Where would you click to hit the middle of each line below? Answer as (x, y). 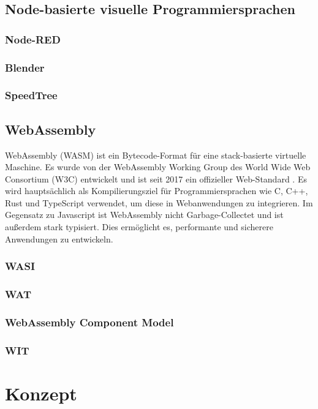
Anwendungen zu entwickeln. (59, 238)
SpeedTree (31, 95)
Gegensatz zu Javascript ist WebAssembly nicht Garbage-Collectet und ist (144, 215)
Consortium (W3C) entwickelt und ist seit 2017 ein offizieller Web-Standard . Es (156, 178)
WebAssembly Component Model (89, 322)
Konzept (41, 393)
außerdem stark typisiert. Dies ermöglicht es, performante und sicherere (139, 227)
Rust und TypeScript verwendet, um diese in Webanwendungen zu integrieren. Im (159, 202)
